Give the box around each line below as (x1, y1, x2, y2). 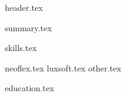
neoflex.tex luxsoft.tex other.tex (5, 61, 121, 74)
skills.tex (5, 41, 37, 54)
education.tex (5, 82, 55, 94)
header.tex (5, 1, 43, 13)
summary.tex (5, 21, 52, 34)
